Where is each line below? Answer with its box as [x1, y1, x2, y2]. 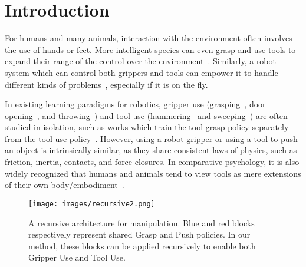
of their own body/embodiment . [5, 179, 124, 191]
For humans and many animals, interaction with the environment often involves [5, 32, 292, 44]
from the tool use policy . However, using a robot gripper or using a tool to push [5, 132, 298, 144]
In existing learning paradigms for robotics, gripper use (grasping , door [5, 98, 266, 110]
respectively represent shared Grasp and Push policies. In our [28, 228, 251, 240]
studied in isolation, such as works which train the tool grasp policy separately [5, 121, 289, 133]
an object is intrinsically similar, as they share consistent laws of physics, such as [5, 144, 297, 156]
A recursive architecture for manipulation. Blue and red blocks [28, 216, 255, 229]
